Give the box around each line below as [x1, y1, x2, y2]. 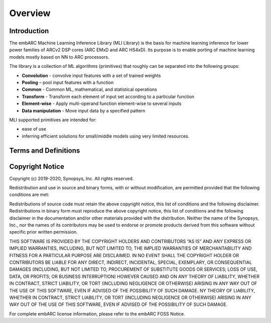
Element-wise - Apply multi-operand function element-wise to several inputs [22, 100, 182, 106]
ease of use [22, 126, 46, 132]
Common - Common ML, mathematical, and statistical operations [22, 86, 158, 92]
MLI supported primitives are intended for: [9, 117, 97, 123]
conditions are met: [9, 191, 50, 198]
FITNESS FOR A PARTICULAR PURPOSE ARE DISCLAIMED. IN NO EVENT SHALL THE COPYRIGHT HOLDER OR [9, 252, 239, 258]
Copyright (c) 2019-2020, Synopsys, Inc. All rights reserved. [9, 175, 134, 181]
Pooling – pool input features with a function [22, 79, 114, 85]
